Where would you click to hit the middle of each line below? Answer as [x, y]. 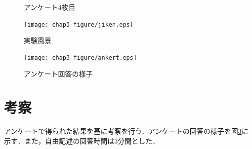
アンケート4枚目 [50, 7]
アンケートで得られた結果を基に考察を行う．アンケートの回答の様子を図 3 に [126, 131]
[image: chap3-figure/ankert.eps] [81, 57]
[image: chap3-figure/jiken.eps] [79, 24]
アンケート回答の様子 [58, 73]
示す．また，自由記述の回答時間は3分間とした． [82, 140]
